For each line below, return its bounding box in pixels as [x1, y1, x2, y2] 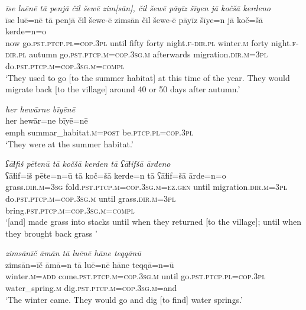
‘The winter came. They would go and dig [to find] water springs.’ [5, 293, 243, 305]
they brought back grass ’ [5, 227, 97, 239]
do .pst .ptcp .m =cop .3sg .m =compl [5, 59, 125, 72]
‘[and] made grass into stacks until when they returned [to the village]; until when [5, 215, 301, 228]
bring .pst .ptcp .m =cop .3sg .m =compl [5, 204, 135, 216]
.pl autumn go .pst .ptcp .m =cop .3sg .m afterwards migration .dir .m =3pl [16, 48, 268, 60]
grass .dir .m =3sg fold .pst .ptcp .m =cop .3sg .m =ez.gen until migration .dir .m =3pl [5, 180, 287, 193]
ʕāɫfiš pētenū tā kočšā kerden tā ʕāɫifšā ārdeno [5, 157, 171, 170]
